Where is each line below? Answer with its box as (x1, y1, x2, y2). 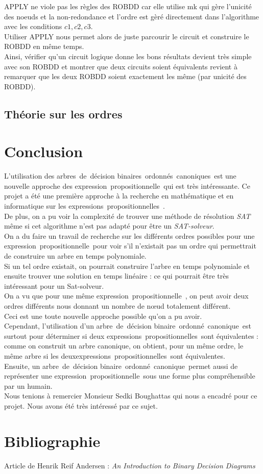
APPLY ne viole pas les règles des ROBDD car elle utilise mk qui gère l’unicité (4, 1, 252, 11)
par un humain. (4, 380, 53, 391)
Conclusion (4, 141, 83, 162)
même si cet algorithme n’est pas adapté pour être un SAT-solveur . (4, 220, 214, 231)
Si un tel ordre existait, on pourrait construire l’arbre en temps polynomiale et (4, 260, 250, 271)
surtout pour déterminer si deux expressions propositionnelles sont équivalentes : (4, 330, 258, 341)
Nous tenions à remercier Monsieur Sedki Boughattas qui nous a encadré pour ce (4, 390, 257, 401)
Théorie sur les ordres (4, 106, 123, 121)
